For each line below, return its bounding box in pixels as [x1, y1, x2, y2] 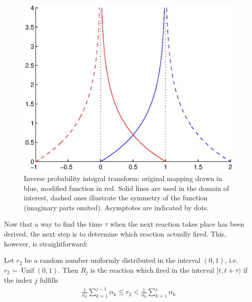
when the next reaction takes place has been [110, 219, 244, 229]
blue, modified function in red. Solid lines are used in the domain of [24, 182, 229, 193]
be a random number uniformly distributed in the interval [24, 255, 201, 265]
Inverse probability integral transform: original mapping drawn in [24, 173, 222, 183]
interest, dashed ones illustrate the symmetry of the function [24, 192, 208, 203]
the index [4, 275, 33, 285]
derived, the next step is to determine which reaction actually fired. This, [4, 228, 226, 239]
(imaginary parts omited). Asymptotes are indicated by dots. [24, 202, 209, 212]
